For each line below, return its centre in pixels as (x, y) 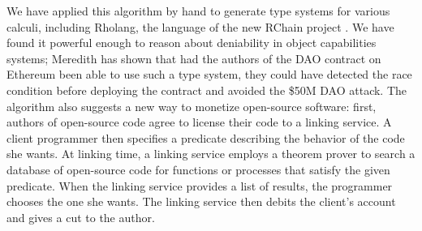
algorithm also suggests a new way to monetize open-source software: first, (192, 106)
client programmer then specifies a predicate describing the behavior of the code (206, 137)
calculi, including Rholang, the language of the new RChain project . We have (200, 26)
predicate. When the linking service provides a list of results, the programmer (200, 185)
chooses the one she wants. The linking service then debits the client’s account (201, 201)
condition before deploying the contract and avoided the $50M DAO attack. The (207, 90)
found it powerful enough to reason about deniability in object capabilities (192, 43)
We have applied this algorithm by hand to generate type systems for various (198, 11)
